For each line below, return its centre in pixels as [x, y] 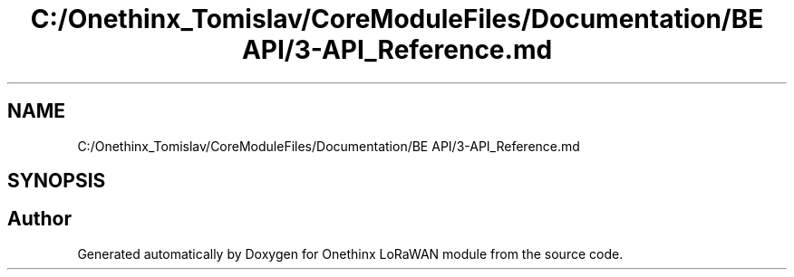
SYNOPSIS [57, 181]
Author [39, 219]
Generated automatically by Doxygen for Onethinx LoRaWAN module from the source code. [350, 253]
